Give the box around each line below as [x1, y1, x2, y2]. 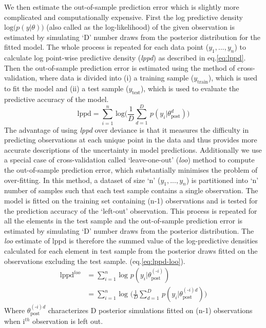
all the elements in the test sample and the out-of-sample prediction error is [4, 215, 243, 226]
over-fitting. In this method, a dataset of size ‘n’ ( [4, 174, 161, 185]
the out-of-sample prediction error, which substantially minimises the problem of [4, 165, 258, 175]
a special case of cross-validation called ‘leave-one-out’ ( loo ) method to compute [4, 154, 255, 165]
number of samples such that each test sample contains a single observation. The [4, 185, 258, 196]
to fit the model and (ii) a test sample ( [4, 83, 129, 94]
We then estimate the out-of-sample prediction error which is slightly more [4, 2, 239, 12]
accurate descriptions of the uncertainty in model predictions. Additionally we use [4, 144, 262, 155]
